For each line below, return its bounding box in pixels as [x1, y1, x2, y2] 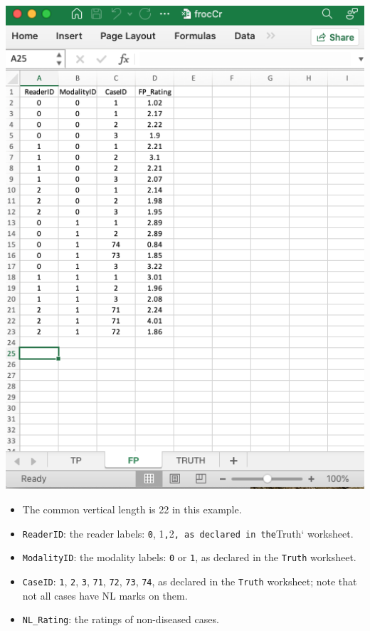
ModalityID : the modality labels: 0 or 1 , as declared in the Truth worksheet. [22, 550, 356, 565]
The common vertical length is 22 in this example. [22, 502, 242, 517]
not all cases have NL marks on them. [22, 588, 188, 602]
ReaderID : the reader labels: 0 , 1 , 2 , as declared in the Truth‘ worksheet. [22, 525, 354, 540]
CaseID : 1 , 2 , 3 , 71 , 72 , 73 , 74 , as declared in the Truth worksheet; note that [22, 573, 357, 588]
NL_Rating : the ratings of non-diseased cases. [22, 612, 219, 627]
